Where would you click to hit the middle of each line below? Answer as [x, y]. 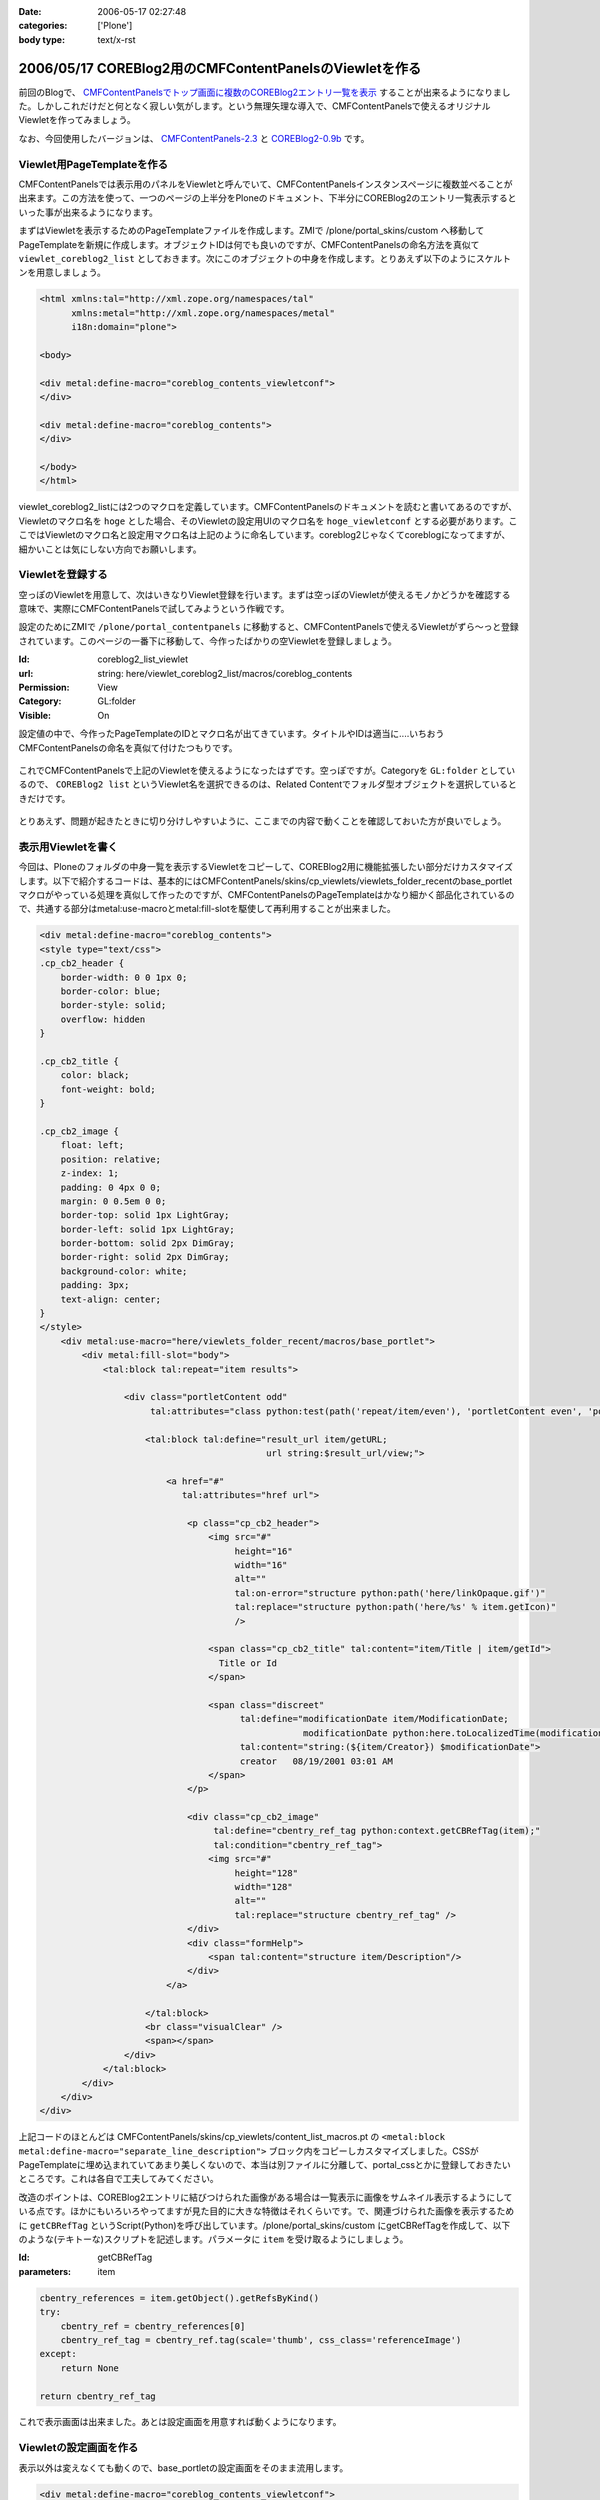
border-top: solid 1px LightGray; [145, 1215]
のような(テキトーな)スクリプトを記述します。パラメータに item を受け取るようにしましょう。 [213, 2239]
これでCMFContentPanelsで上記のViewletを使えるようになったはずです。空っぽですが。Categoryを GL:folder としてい [266, 770]
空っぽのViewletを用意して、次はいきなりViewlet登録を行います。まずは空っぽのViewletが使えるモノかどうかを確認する [264, 594]
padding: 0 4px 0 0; [111, 1187]
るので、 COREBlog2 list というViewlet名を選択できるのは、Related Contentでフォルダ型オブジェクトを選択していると [267, 784]
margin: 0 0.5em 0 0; [113, 1201]
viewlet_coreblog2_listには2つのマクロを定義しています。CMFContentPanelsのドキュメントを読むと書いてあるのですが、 [267, 507]
